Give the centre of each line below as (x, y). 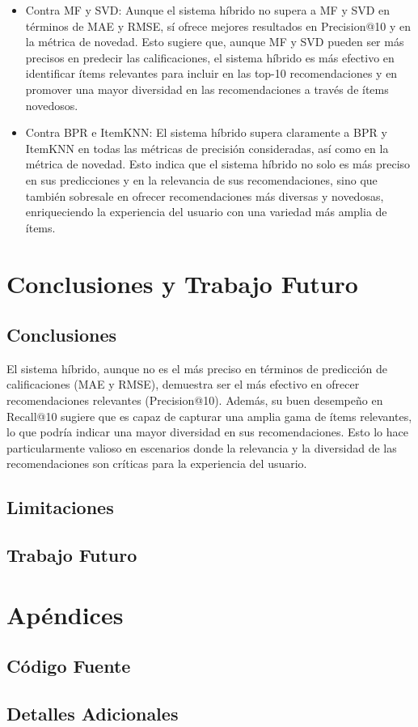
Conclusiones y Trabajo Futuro (182, 283)
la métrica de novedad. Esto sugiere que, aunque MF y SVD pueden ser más (215, 42)
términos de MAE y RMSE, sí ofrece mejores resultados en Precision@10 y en (218, 26)
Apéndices (65, 614)
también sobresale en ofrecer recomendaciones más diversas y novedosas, (205, 196)
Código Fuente (69, 666)
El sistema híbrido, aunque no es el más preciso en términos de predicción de (197, 368)
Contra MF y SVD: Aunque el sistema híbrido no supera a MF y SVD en (208, 10)
